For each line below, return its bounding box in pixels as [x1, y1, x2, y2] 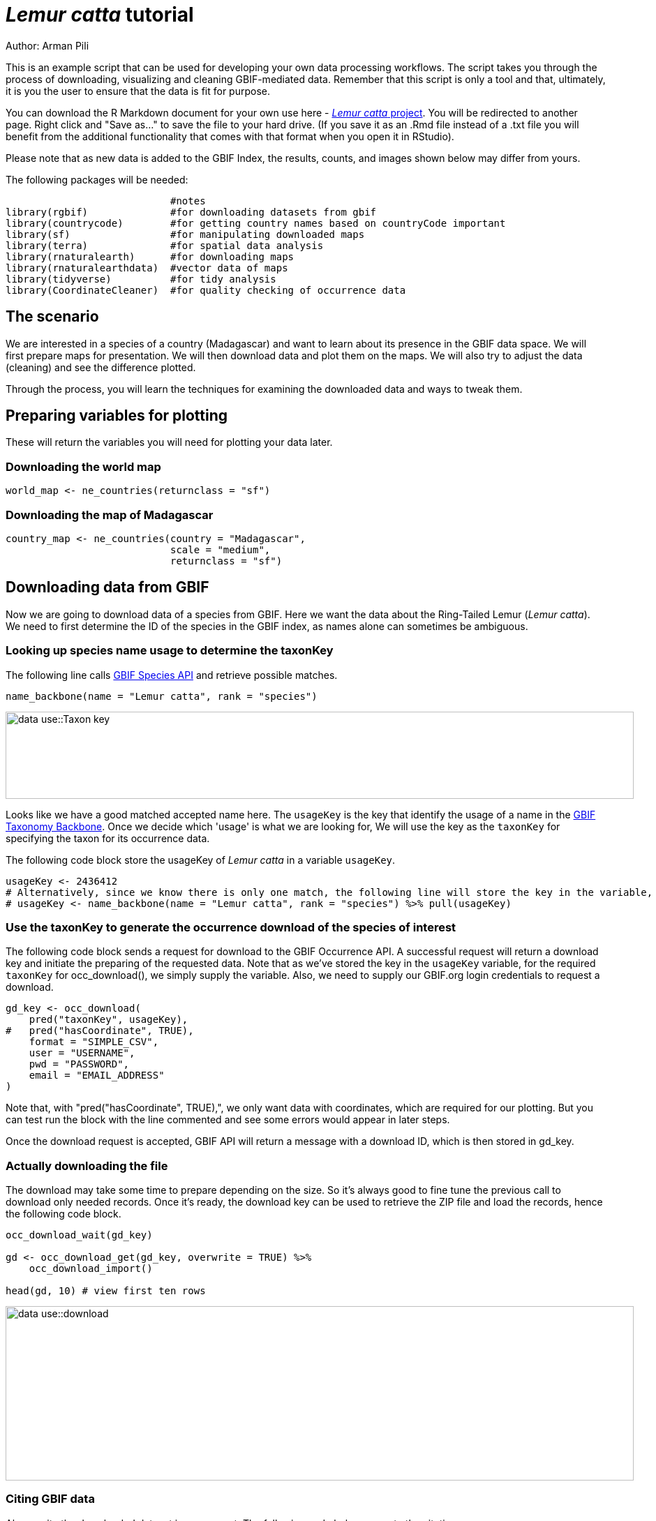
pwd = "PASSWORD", [29, 1058, 130, 1070]
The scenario [6, 308, 99, 326]
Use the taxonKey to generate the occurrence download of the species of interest [6, 920, 456, 934]
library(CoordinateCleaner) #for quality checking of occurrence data [6, 284, 406, 296]
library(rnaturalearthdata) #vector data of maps [6, 262, 288, 274]
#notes [170, 195, 206, 207]
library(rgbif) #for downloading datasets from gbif [6, 206, 377, 218]
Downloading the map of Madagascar [6, 507, 214, 522]
